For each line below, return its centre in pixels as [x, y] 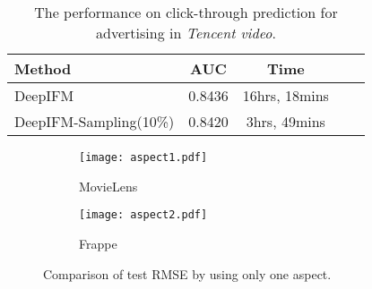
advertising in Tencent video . [186, 33]
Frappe [98, 243]
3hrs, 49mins [285, 121]
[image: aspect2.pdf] [143, 215]
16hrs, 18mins [285, 95]
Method [43, 68]
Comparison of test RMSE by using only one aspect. [187, 273]
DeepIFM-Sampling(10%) [95, 121]
